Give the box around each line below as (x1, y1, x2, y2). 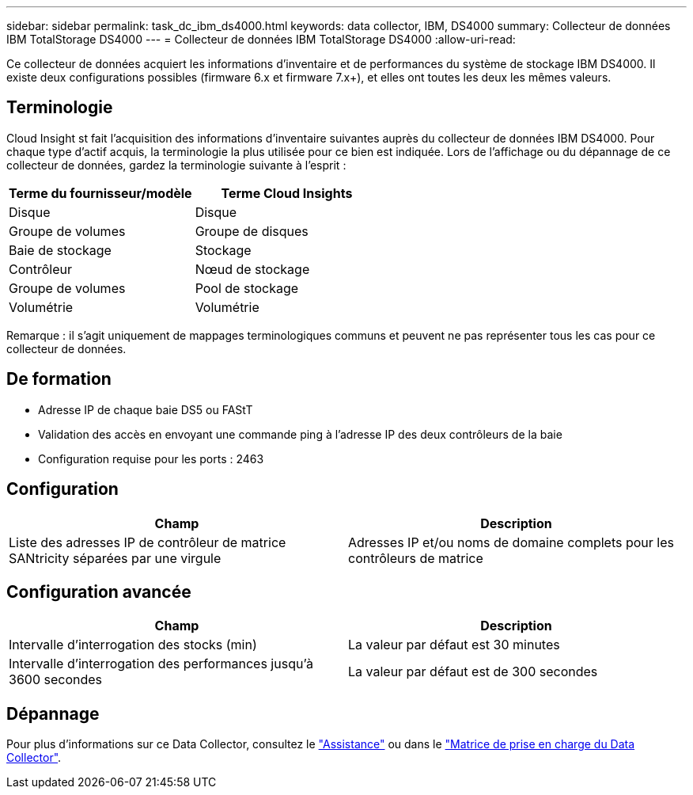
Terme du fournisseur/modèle (9, 184, 192, 201)
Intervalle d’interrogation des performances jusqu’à (9, 656, 313, 672)
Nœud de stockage (195, 261, 310, 277)
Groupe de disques (195, 223, 309, 239)
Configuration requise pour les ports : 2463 (38, 451, 264, 466)
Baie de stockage (9, 242, 112, 258)
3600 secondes (9, 671, 103, 688)
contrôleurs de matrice (348, 550, 483, 566)
